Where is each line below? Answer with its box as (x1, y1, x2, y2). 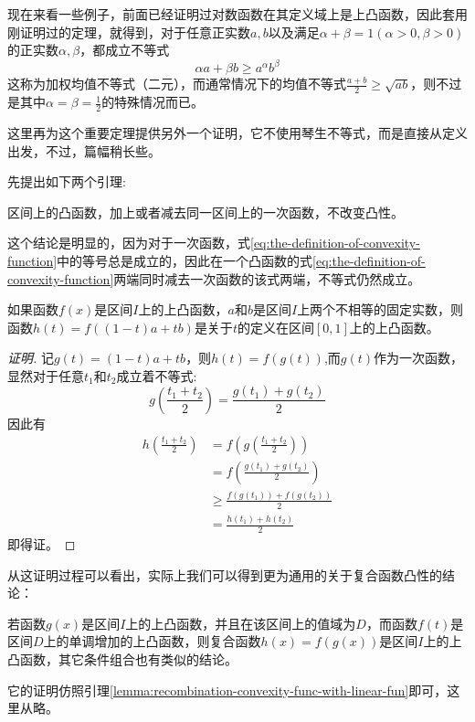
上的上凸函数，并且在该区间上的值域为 (125, 613, 356, 632)
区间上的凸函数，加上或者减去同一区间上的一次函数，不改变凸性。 (7, 202, 404, 221)
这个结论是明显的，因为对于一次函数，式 (7, 233, 250, 252)
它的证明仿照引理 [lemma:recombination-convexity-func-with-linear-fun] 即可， (7, 680, 448, 699)
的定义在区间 (237, 317, 314, 336)
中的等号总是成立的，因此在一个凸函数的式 (57, 250, 313, 270)
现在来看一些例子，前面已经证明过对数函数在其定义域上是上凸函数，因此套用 (7, 5, 468, 23)
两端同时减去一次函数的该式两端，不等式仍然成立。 (113, 269, 421, 288)
